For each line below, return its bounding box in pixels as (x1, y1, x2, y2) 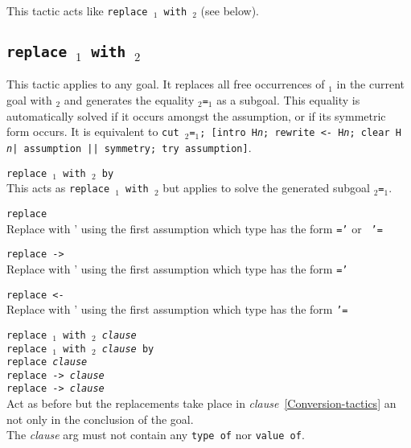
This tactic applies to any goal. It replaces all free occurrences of (6, 76, 325, 92)
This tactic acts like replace (6, 2, 148, 18)
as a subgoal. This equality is (216, 92, 360, 109)
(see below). (200, 2, 260, 18)
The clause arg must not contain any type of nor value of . (6, 426, 305, 443)
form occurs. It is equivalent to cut (6, 123, 179, 140)
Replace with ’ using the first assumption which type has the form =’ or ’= (6, 220, 383, 236)
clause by (101, 343, 154, 355)
